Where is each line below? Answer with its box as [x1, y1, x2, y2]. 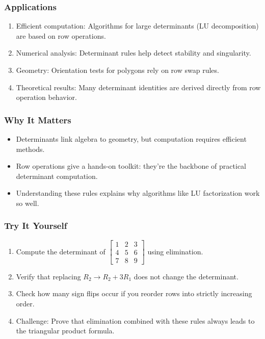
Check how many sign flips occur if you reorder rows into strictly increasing [16, 288, 252, 299]
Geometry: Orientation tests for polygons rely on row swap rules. [16, 65, 219, 75]
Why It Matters [4, 113, 71, 126]
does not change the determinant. [134, 271, 238, 281]
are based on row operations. [16, 30, 106, 41]
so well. [16, 197, 39, 208]
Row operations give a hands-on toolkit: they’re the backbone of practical [16, 161, 247, 171]
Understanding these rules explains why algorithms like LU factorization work [16, 188, 260, 198]
